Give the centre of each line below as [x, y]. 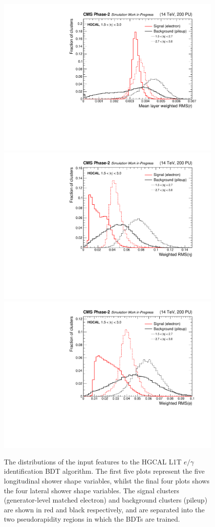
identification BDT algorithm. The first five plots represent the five [104, 471]
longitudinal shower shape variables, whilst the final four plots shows [107, 480]
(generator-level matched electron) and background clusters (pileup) [106, 500]
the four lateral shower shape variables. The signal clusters [92, 490]
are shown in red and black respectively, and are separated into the [104, 509]
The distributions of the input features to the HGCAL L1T [93, 461]
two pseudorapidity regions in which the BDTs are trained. [92, 519]
